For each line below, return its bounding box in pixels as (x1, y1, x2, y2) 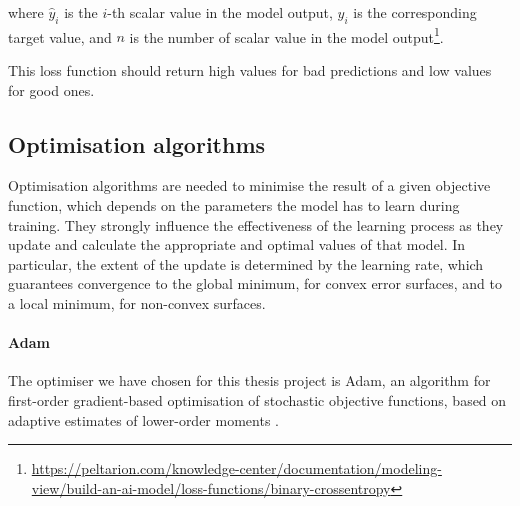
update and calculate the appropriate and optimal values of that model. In (8, 234, 466, 255)
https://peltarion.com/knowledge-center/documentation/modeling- (31, 458, 442, 479)
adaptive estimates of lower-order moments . (8, 409, 279, 430)
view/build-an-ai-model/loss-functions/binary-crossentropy (31, 477, 391, 498)
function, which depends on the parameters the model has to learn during (8, 195, 460, 216)
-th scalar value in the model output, (107, 2, 333, 22)
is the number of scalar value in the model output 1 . (129, 23, 444, 47)
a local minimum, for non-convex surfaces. (8, 293, 266, 313)
